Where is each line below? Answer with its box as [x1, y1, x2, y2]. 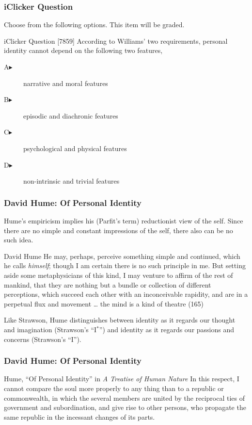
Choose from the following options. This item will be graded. [4, 19, 185, 30]
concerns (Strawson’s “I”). [4, 334, 81, 344]
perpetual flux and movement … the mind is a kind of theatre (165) [4, 298, 204, 308]
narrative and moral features [23, 78, 108, 88]
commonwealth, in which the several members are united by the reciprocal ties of [4, 392, 245, 403]
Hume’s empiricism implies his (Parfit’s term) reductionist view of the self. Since [4, 215, 243, 225]
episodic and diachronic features [23, 110, 118, 120]
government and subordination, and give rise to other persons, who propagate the [4, 402, 246, 412]
